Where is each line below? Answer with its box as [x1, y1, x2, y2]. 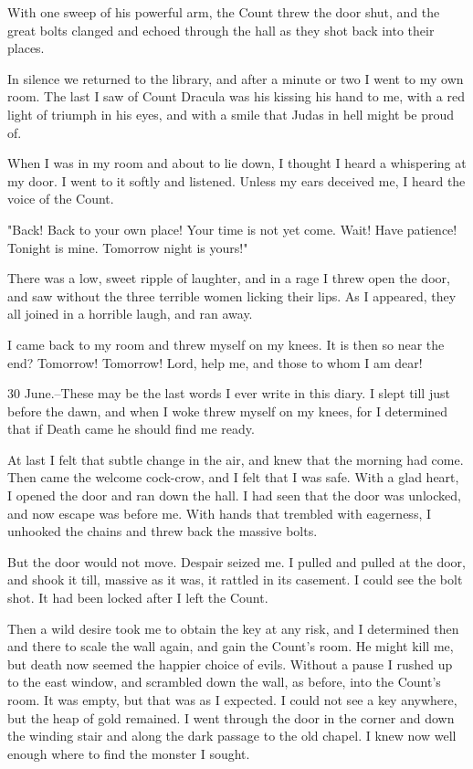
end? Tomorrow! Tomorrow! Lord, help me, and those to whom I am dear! [7, 353, 423, 372]
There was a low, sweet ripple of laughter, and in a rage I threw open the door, [7, 269, 450, 288]
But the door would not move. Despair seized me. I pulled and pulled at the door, [7, 552, 466, 571]
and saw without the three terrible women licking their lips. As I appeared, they [7, 286, 457, 305]
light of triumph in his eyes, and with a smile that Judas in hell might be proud [7, 104, 455, 123]
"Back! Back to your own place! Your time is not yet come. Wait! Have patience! [7, 219, 457, 238]
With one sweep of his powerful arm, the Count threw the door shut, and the [7, 3, 440, 21]
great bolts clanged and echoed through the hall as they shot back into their [7, 20, 435, 39]
